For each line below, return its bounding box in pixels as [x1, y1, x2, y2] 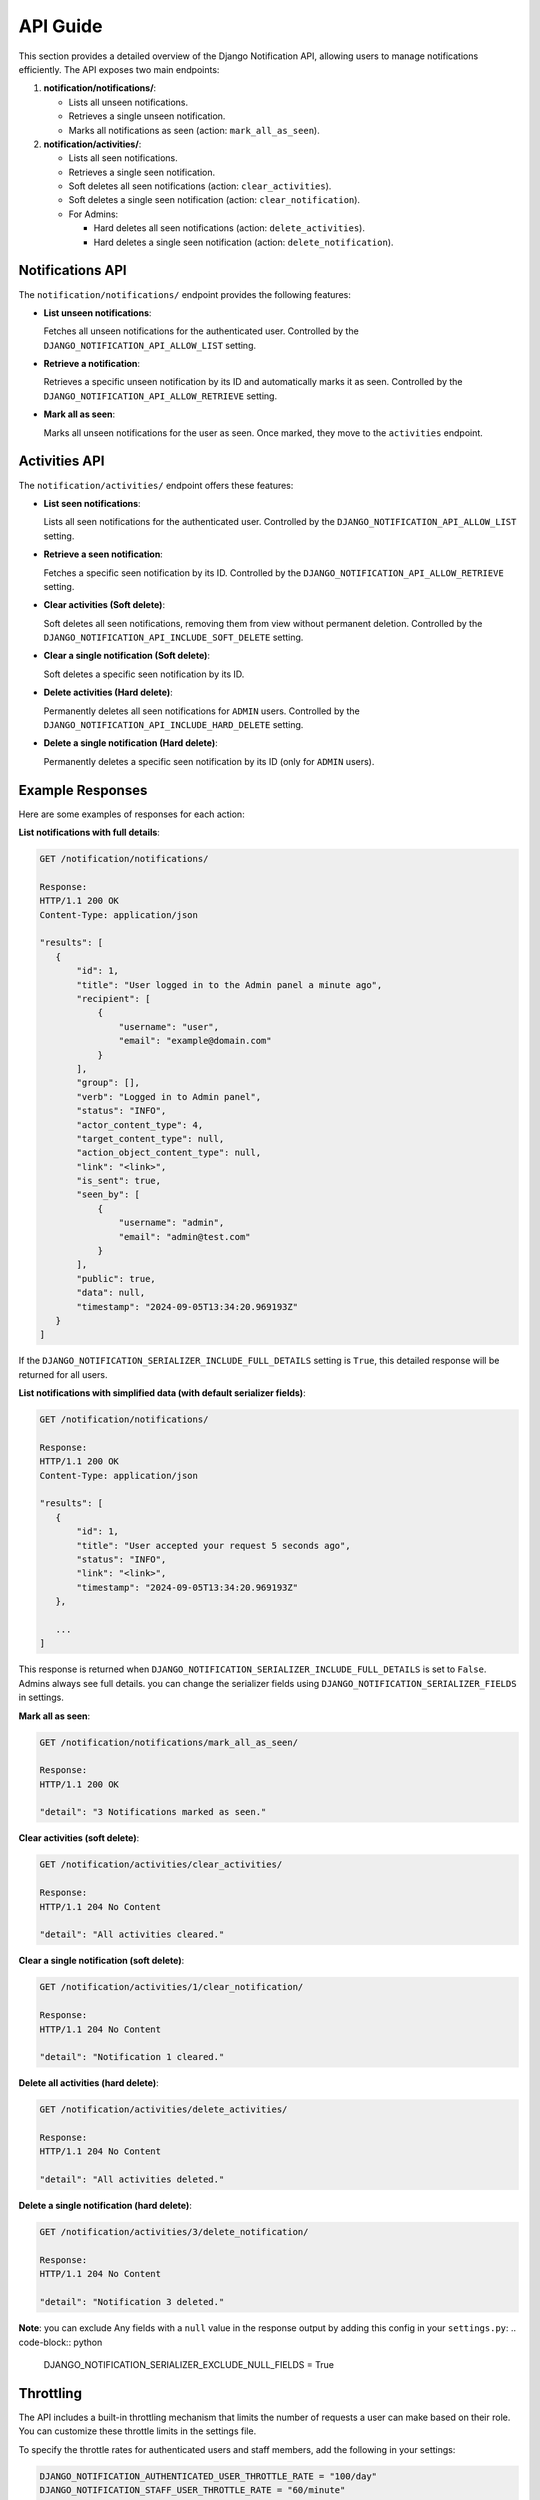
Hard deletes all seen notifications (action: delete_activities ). [93, 222, 365, 234]
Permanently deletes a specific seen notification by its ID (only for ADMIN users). [43, 755, 375, 767]
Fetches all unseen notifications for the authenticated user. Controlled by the [43, 325, 359, 337]
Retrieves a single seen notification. [68, 166, 216, 178]
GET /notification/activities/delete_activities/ [39, 2104, 288, 2115]
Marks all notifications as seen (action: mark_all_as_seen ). [68, 124, 320, 136]
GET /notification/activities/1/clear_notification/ [39, 1981, 304, 1993]
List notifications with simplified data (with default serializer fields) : [18, 1387, 306, 1399]
